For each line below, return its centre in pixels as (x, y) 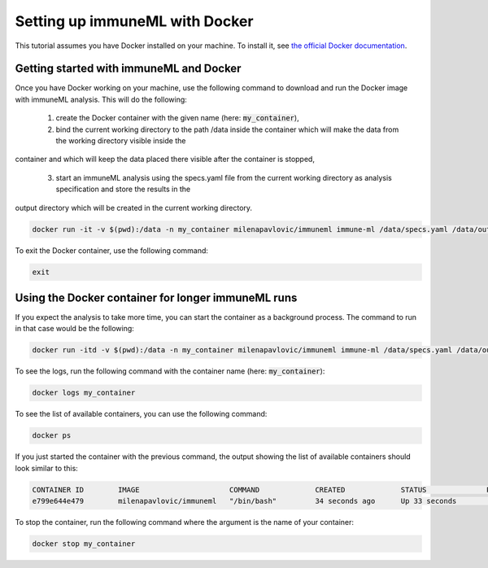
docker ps (52, 436)
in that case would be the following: (74, 329)
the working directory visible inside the (121, 141)
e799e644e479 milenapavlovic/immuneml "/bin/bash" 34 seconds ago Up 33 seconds (244, 501)
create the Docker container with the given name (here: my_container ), (178, 118)
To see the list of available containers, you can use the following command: (141, 414)
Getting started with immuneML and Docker (128, 69)
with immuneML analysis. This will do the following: (101, 99)
